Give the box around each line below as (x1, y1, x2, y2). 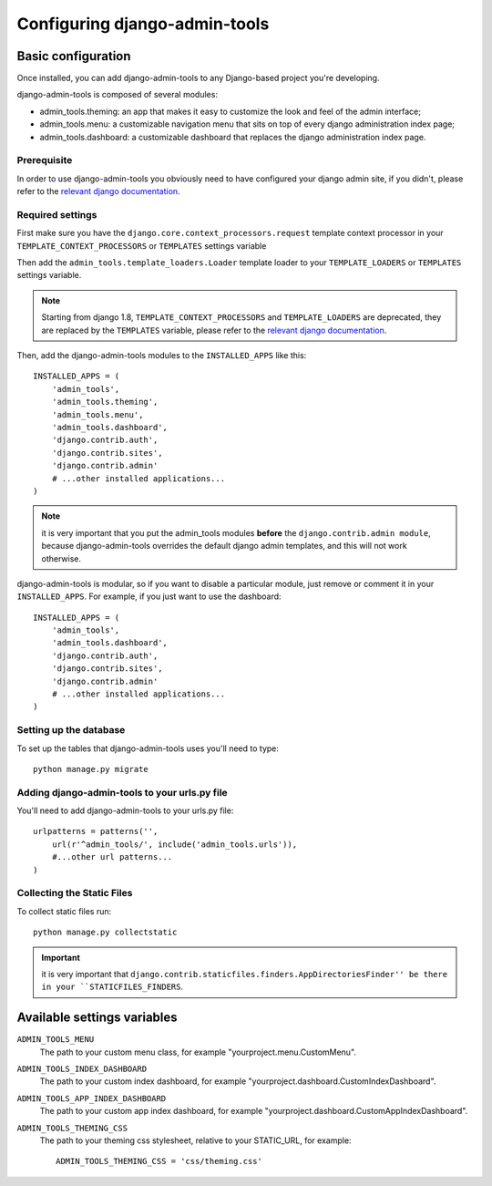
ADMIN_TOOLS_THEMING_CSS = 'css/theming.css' (56, 1156, 263, 1167)
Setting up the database (16, 724, 126, 737)
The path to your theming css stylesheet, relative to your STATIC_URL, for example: (39, 1135, 352, 1146)
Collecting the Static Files (16, 887, 133, 900)
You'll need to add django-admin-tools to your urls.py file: (16, 805, 234, 816)
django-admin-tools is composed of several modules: (16, 89, 219, 100)
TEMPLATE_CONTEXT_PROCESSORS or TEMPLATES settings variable (16, 240, 267, 251)
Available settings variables (16, 1010, 178, 1026)
